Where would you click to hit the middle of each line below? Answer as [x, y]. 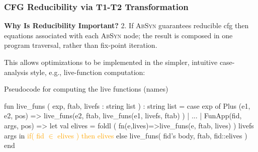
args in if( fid [24, 135]
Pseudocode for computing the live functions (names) [86, 89]
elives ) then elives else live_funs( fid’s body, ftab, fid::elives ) [152, 135]
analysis [16, 72]
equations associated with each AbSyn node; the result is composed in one [118, 35]
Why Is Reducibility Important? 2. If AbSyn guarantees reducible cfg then [126, 25]
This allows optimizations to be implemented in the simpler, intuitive [111, 62]
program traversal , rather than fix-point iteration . [81, 45]
